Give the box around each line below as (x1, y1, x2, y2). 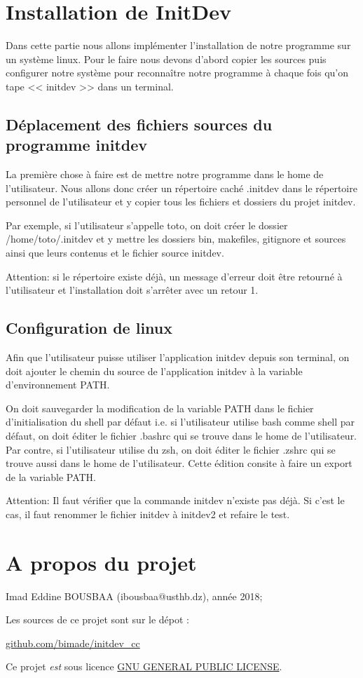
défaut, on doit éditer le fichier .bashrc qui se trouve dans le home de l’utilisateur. (6, 428, 357, 443)
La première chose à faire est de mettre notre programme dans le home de (6, 167, 324, 182)
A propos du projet (6, 548, 197, 576)
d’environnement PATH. (6, 377, 110, 392)
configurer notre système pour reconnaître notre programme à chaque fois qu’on (6, 65, 349, 80)
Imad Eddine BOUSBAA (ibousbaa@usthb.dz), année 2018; (6, 588, 263, 603)
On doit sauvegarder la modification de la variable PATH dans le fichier (6, 400, 314, 415)
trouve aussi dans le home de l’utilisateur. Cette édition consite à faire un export (6, 456, 352, 470)
